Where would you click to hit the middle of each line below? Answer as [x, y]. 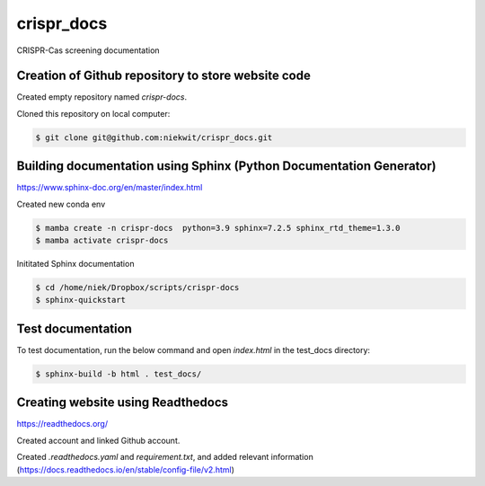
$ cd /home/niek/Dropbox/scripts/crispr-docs [137, 288]
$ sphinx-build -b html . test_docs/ [119, 374]
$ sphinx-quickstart [80, 300]
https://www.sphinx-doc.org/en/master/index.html [110, 188]
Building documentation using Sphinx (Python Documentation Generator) [226, 166]
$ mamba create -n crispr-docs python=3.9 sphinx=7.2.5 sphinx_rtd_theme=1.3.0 [218, 228]
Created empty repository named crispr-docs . [102, 97]
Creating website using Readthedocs [123, 403]
